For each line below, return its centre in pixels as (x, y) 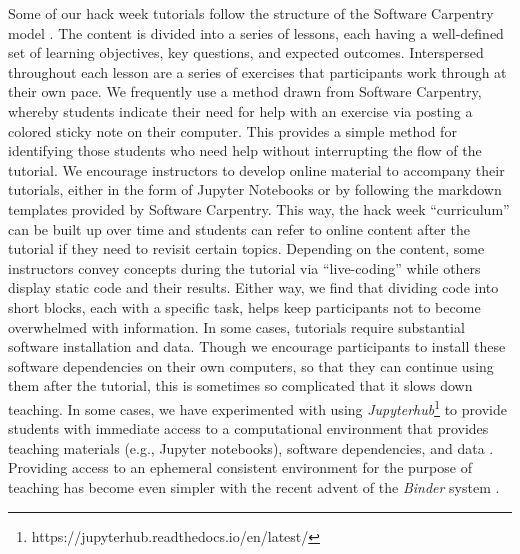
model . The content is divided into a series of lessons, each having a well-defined (256, 32)
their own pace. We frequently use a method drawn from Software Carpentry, (245, 91)
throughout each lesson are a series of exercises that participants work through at (257, 71)
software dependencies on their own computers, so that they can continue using (251, 365)
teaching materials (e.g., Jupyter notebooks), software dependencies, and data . (251, 447)
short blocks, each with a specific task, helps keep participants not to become (244, 306)
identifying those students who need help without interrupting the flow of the (245, 150)
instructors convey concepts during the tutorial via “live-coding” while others (244, 267)
